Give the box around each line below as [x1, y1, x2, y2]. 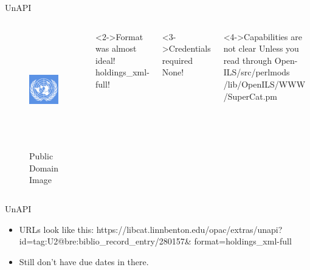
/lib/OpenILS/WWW [223, 77, 306, 90]
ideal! [95, 54, 115, 66]
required [162, 54, 193, 66]
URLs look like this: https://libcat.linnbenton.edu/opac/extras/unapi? [19, 223, 283, 235]
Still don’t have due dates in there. [19, 255, 149, 268]
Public [29, 150, 53, 162]
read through [223, 54, 272, 66]
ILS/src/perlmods [223, 66, 290, 78]
